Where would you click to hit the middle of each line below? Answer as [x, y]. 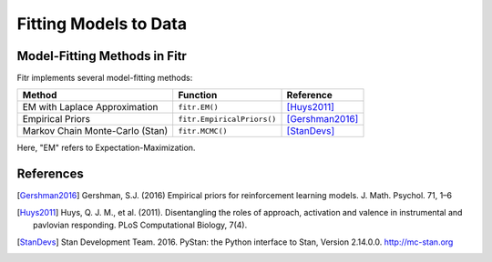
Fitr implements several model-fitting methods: [105, 78]
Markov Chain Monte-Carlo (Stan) [95, 131]
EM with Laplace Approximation [90, 107]
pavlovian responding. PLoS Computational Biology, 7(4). [140, 225]
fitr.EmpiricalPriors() [227, 119]
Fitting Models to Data [102, 24]
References [50, 174]
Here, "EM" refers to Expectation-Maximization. [106, 148]
